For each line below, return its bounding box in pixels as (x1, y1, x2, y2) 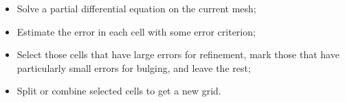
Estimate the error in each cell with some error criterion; (16, 24, 256, 38)
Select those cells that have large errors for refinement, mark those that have (16, 47, 340, 62)
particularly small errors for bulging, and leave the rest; (16, 60, 251, 75)
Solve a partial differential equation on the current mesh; (16, 1, 256, 15)
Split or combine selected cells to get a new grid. (16, 84, 221, 98)
